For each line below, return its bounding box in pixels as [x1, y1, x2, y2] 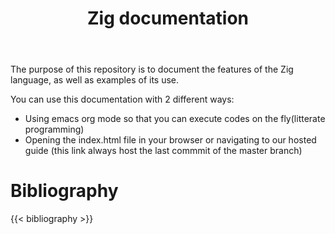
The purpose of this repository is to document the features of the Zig [10, 63, 294, 76]
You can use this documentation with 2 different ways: [10, 93, 235, 106]
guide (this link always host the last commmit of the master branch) [24, 145, 303, 157]
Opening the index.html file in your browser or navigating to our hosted [24, 134, 317, 146]
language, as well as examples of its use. [10, 74, 180, 86]
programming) [24, 123, 85, 136]
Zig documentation [87, 7, 249, 30]
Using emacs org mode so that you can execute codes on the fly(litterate [24, 113, 326, 125]
